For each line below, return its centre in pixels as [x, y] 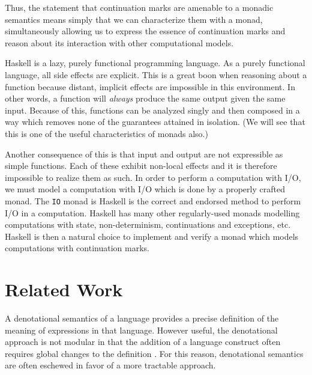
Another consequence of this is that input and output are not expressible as [144, 154]
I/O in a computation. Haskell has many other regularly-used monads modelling [152, 212]
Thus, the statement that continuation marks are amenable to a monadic [139, 7]
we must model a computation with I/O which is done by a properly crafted [145, 189]
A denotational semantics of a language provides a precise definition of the [142, 318]
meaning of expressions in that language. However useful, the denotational [141, 330]
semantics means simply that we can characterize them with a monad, [134, 19]
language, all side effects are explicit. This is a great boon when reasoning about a [156, 74]
